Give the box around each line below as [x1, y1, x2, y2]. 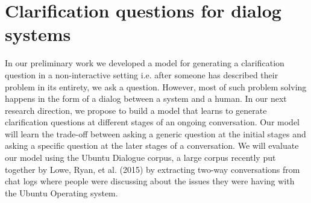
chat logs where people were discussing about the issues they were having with [5, 175, 295, 187]
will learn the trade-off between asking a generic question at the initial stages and [5, 127, 306, 140]
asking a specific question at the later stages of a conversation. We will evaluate [5, 139, 299, 152]
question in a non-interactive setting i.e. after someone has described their [5, 68, 278, 81]
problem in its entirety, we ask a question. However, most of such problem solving [5, 80, 307, 93]
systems [5, 22, 71, 46]
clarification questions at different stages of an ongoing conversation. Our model [5, 116, 300, 128]
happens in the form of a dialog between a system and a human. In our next [5, 92, 287, 105]
